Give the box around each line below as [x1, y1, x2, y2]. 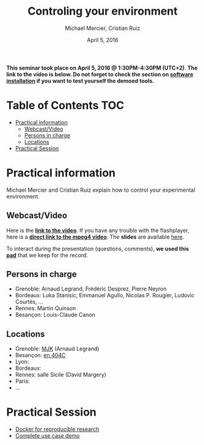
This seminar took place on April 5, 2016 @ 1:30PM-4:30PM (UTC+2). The [6, 64, 198, 71]
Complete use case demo [15, 432, 80, 440]
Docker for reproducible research [15, 425, 100, 433]
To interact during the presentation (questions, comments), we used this [6, 245, 189, 252]
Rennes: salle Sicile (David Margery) [15, 371, 107, 378]
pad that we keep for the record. [6, 251, 89, 259]
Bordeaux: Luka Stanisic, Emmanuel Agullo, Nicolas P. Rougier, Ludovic [15, 292, 195, 299]
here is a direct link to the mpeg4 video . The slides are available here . [6, 233, 184, 241]
